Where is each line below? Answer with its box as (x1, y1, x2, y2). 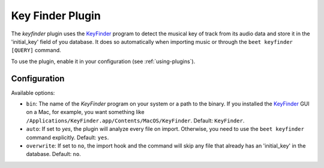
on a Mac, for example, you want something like (26, 109, 145, 116)
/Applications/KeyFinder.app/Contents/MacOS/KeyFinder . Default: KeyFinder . (26, 117, 245, 124)
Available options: (11, 89, 55, 96)
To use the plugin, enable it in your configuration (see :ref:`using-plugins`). (11, 58, 196, 65)
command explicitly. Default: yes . (26, 134, 109, 141)
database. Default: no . (26, 151, 81, 158)
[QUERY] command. (11, 47, 61, 54)
